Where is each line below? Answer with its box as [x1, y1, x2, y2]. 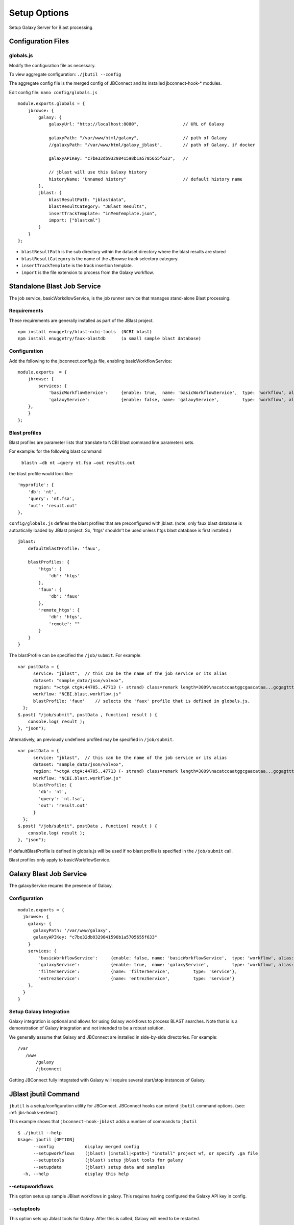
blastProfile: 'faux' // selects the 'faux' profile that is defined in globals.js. [33, 698, 250, 704]
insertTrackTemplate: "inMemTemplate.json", [49, 211, 158, 216]
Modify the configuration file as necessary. [9, 62, 96, 68]
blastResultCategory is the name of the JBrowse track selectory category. [21, 255, 179, 262]
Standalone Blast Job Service [9, 282, 101, 291]
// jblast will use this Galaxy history [49, 170, 147, 175]
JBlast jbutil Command [9, 1090, 80, 1098]
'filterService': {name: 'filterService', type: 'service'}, [38, 969, 238, 975]
